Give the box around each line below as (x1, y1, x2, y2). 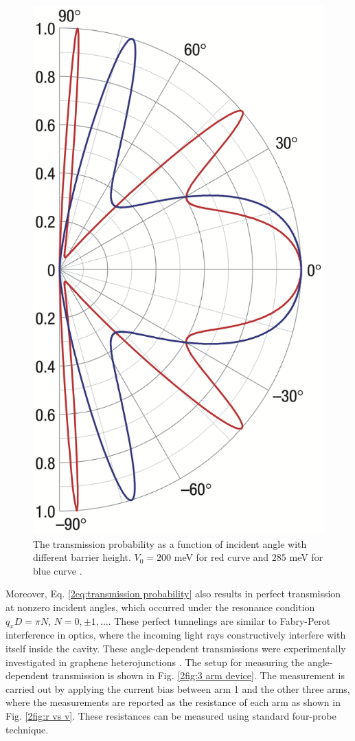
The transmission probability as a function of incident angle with (33, 536, 307, 551)
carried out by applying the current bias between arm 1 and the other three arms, (5, 681, 350, 696)
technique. (5, 722, 49, 736)
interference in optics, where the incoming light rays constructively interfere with (5, 628, 346, 642)
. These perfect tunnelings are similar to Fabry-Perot (108, 613, 331, 628)
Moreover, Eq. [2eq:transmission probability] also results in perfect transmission (5, 586, 341, 601)
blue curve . (33, 563, 82, 577)
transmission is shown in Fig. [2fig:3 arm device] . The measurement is (51, 668, 345, 683)
